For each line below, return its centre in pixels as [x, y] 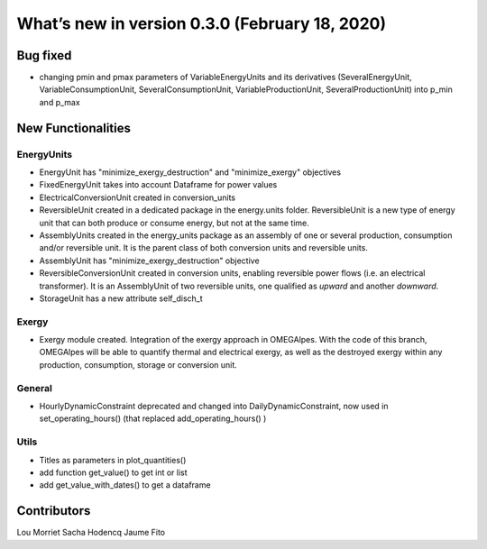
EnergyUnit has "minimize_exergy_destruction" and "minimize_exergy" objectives [190, 172]
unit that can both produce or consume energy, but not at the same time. [175, 223]
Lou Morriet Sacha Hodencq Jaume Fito [91, 533]
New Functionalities [74, 128]
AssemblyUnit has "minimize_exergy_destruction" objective [150, 261]
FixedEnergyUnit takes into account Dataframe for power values [158, 185]
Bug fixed [44, 55]
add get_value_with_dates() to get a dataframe [125, 485]
